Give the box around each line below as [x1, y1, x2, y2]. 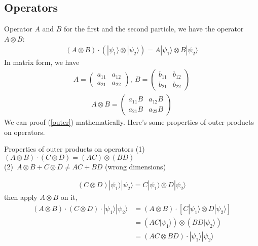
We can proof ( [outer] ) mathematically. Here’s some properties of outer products [4, 117, 254, 127]
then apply [4, 192, 38, 202]
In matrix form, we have [4, 57, 80, 67]
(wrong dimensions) [105, 161, 166, 171]
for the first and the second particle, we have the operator [64, 23, 244, 34]
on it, [60, 192, 78, 202]
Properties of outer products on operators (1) [4, 144, 145, 154]
